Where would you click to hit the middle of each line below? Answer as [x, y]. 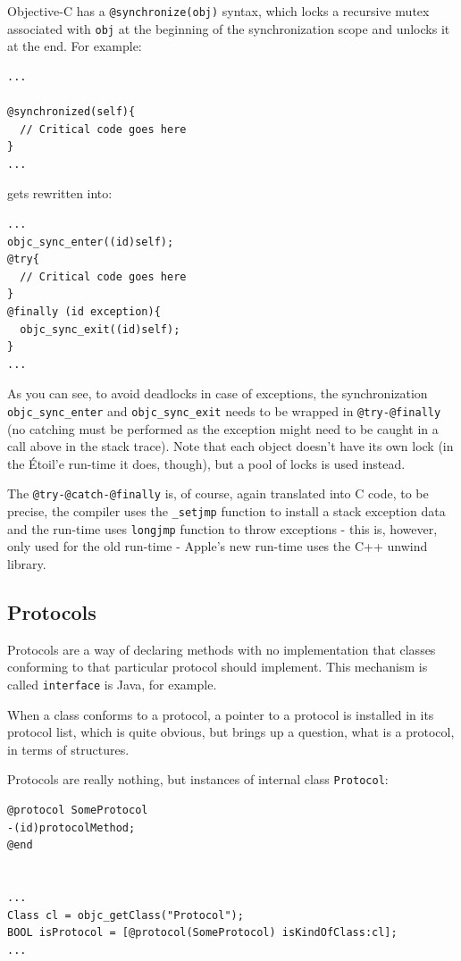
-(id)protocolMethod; [71, 827]
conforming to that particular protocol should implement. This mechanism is [218, 667]
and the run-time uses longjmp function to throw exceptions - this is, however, [222, 528]
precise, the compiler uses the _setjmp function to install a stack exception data [226, 511]
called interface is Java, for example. [112, 684]
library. [27, 564]
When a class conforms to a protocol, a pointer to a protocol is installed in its [221, 714]
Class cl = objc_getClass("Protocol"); [126, 915]
